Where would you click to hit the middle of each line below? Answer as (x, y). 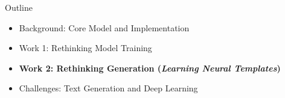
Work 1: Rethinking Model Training (85, 48)
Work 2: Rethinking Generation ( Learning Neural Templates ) (150, 68)
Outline (19, 7)
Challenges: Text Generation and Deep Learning (108, 88)
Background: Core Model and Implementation (104, 27)
